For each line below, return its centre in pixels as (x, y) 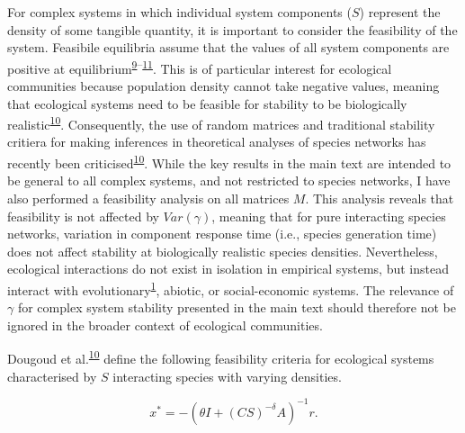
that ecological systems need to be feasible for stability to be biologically (207, 103)
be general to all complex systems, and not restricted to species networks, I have (229, 180)
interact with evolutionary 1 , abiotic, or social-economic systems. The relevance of (231, 288)
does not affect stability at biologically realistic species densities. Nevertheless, (223, 251)
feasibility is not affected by (83, 216)
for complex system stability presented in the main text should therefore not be (237, 307)
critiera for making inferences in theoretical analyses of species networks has (217, 142)
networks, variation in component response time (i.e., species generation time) (222, 234)
